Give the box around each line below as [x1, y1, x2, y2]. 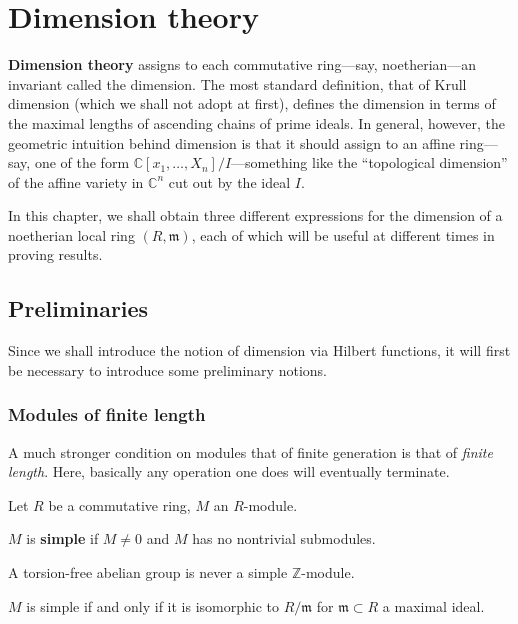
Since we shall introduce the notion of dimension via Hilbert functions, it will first [8, 340, 511, 361]
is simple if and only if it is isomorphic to [26, 595, 279, 616]
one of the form [34, 152, 130, 173]
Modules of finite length [8, 402, 206, 427]
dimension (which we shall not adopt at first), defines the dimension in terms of [8, 93, 496, 114]
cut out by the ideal [168, 171, 291, 192]
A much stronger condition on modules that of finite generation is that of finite [8, 441, 493, 462]
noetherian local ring [8, 224, 135, 245]
